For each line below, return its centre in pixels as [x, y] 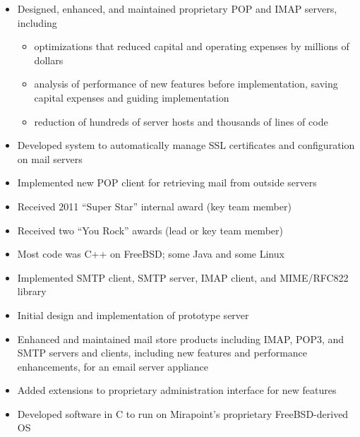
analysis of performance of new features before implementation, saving [186, 84]
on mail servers [50, 158]
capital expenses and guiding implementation [132, 97]
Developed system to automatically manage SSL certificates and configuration [186, 145]
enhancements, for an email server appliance [113, 366]
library [32, 291]
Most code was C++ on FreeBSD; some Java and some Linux [151, 254]
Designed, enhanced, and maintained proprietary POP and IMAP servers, [177, 8]
